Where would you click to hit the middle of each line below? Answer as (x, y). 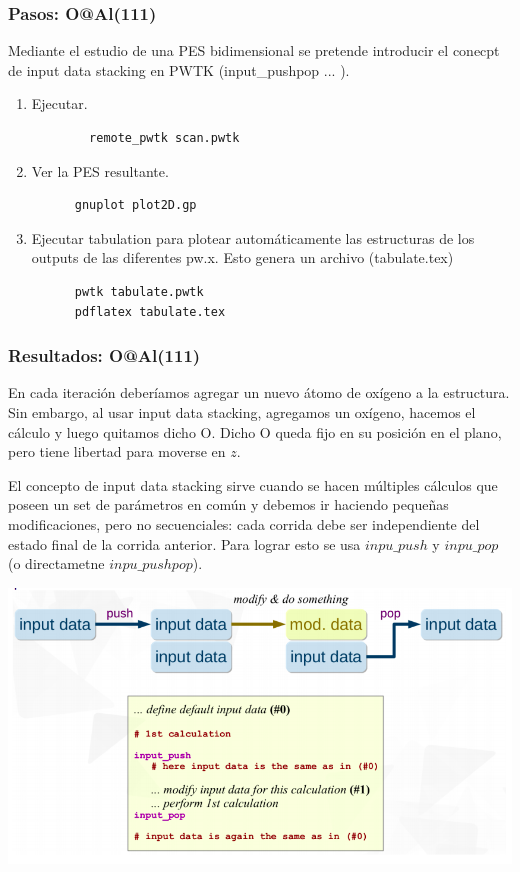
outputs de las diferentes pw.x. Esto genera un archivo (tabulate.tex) (242, 257)
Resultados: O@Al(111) (104, 355)
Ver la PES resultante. (100, 170)
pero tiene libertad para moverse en (117, 451)
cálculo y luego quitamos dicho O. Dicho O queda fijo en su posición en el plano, (255, 431)
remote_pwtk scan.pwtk (164, 138)
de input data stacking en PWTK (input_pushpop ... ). (179, 69)
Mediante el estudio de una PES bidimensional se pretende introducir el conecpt (254, 50)
